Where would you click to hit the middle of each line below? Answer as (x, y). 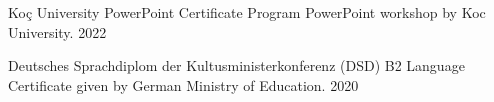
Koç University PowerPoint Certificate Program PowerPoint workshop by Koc (247, 12)
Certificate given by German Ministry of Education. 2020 (183, 84)
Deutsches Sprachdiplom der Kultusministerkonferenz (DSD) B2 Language (236, 65)
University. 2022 (57, 31)
